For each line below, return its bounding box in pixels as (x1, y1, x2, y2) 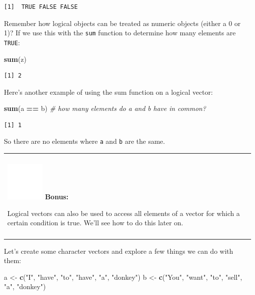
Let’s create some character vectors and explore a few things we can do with (4, 245, 233, 256)
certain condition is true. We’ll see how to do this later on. (7, 217, 183, 228)
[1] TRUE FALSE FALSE (4, 3, 78, 10)
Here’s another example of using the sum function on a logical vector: (4, 86, 213, 97)
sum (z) (4, 54, 26, 64)
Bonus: (45, 191, 69, 202)
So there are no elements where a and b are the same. (4, 136, 165, 146)
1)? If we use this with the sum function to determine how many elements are (4, 27, 236, 38)
